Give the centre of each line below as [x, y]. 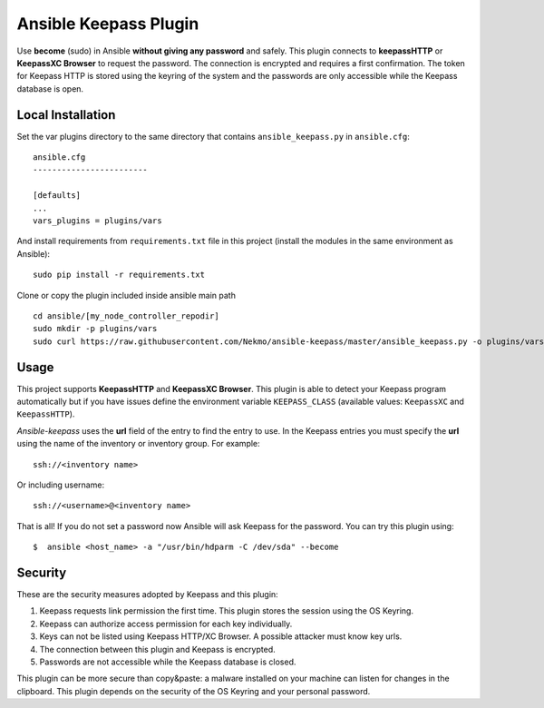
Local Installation [66, 115]
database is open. [50, 88]
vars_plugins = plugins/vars [97, 221]
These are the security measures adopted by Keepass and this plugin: [147, 595]
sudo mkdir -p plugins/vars [95, 329]
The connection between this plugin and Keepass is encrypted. [157, 649]
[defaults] [57, 196]
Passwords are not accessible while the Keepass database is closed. [168, 662]
